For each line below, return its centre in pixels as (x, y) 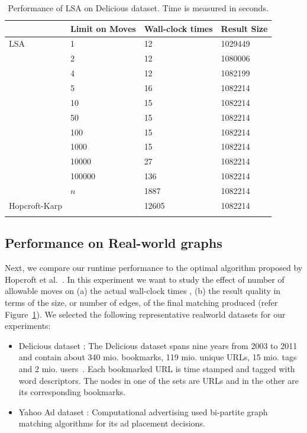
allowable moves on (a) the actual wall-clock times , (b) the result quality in (143, 291)
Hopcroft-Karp (35, 205)
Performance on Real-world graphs (114, 243)
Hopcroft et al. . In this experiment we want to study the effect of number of (145, 279)
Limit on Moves (103, 28)
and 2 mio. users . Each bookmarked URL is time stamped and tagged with (157, 369)
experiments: (28, 326)
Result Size (244, 28)
